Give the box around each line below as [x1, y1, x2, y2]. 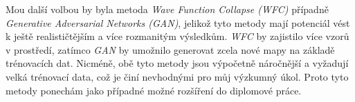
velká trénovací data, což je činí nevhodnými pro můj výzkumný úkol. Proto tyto [6, 69, 349, 83]
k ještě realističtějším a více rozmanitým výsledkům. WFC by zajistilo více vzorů [6, 29, 349, 43]
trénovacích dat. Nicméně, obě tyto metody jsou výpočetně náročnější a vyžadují [6, 56, 349, 70]
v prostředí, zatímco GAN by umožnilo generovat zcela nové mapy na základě [6, 42, 335, 57]
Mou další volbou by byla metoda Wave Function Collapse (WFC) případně [6, 2, 329, 16]
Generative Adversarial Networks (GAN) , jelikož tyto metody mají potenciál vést [6, 15, 350, 30]
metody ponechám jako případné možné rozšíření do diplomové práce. [6, 83, 302, 97]
